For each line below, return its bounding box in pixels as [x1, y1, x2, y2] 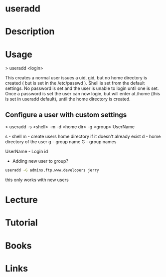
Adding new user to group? [12, 158, 69, 164]
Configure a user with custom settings [5, 110, 127, 119]
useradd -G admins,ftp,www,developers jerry [5, 168, 99, 173]
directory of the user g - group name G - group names [5, 139, 117, 145]
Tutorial [5, 217, 38, 229]
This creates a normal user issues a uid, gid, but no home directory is [5, 75, 148, 81]
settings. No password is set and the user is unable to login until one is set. [5, 85, 159, 91]
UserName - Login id [5, 148, 48, 155]
